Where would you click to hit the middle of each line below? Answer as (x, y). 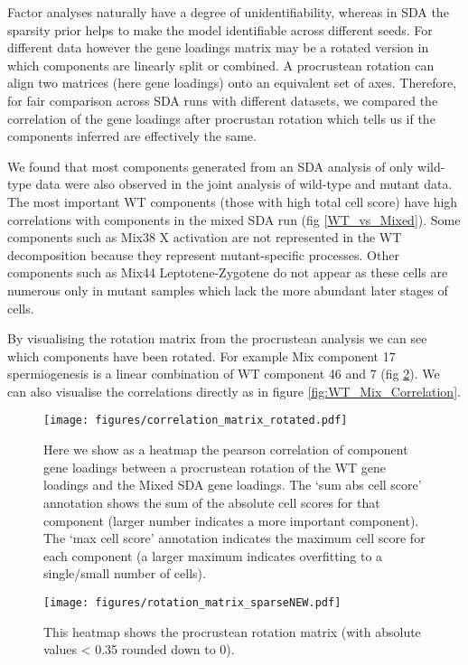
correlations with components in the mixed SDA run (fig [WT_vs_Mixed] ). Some (234, 219)
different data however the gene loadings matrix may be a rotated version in (218, 47)
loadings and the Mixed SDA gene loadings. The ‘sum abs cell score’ (233, 485)
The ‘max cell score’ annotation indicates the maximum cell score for (234, 538)
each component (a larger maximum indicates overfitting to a (213, 555)
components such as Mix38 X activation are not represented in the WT (205, 237)
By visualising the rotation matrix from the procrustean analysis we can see (217, 338)
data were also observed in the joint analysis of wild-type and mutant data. (244, 184)
